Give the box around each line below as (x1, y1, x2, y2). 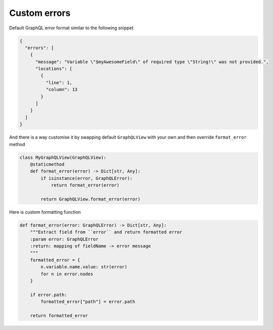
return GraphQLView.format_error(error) (40, 196, 141, 202)
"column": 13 (45, 87, 78, 92)
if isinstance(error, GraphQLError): (40, 175, 133, 181)
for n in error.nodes (40, 271, 93, 277)
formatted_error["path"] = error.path (40, 299, 135, 305)
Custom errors (9, 7, 71, 18)
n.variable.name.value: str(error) (40, 264, 128, 270)
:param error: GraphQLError (30, 236, 99, 242)
